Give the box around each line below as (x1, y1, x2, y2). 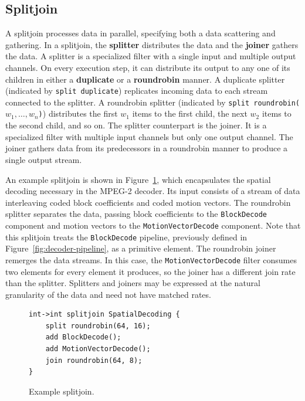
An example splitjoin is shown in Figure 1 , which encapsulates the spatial (5, 173, 271, 185)
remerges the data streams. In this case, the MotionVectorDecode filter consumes (5, 253, 297, 266)
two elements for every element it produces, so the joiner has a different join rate (5, 265, 296, 277)
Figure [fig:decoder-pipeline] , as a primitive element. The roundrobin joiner (5, 242, 276, 254)
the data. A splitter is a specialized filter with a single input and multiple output (5, 50, 296, 62)
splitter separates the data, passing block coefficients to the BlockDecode (5, 208, 267, 220)
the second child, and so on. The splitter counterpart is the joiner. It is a (5, 119, 267, 131)
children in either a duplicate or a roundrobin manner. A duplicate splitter (5, 73, 285, 85)
